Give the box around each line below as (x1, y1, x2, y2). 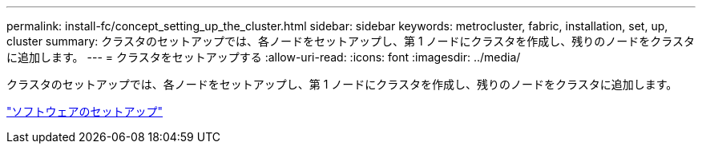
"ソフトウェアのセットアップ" (6, 105, 163, 118)
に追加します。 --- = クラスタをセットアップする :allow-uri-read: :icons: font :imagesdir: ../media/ (6, 50, 521, 64)
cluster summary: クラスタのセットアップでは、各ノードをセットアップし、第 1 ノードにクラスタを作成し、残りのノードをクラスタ (6, 34, 695, 48)
